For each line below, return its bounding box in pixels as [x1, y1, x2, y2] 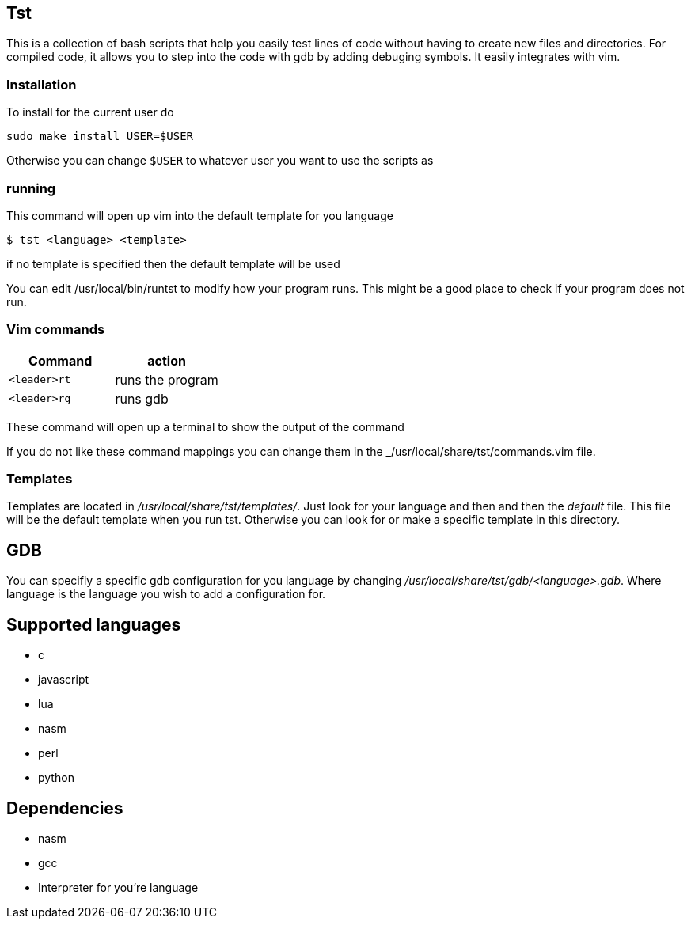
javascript [38, 673, 89, 687]
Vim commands [6, 321, 105, 338]
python [38, 771, 74, 785]
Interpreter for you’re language [38, 880, 199, 894]
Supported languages [6, 614, 181, 635]
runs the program [115, 371, 218, 388]
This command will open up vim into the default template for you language [6, 208, 393, 222]
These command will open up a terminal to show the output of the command [6, 419, 404, 434]
